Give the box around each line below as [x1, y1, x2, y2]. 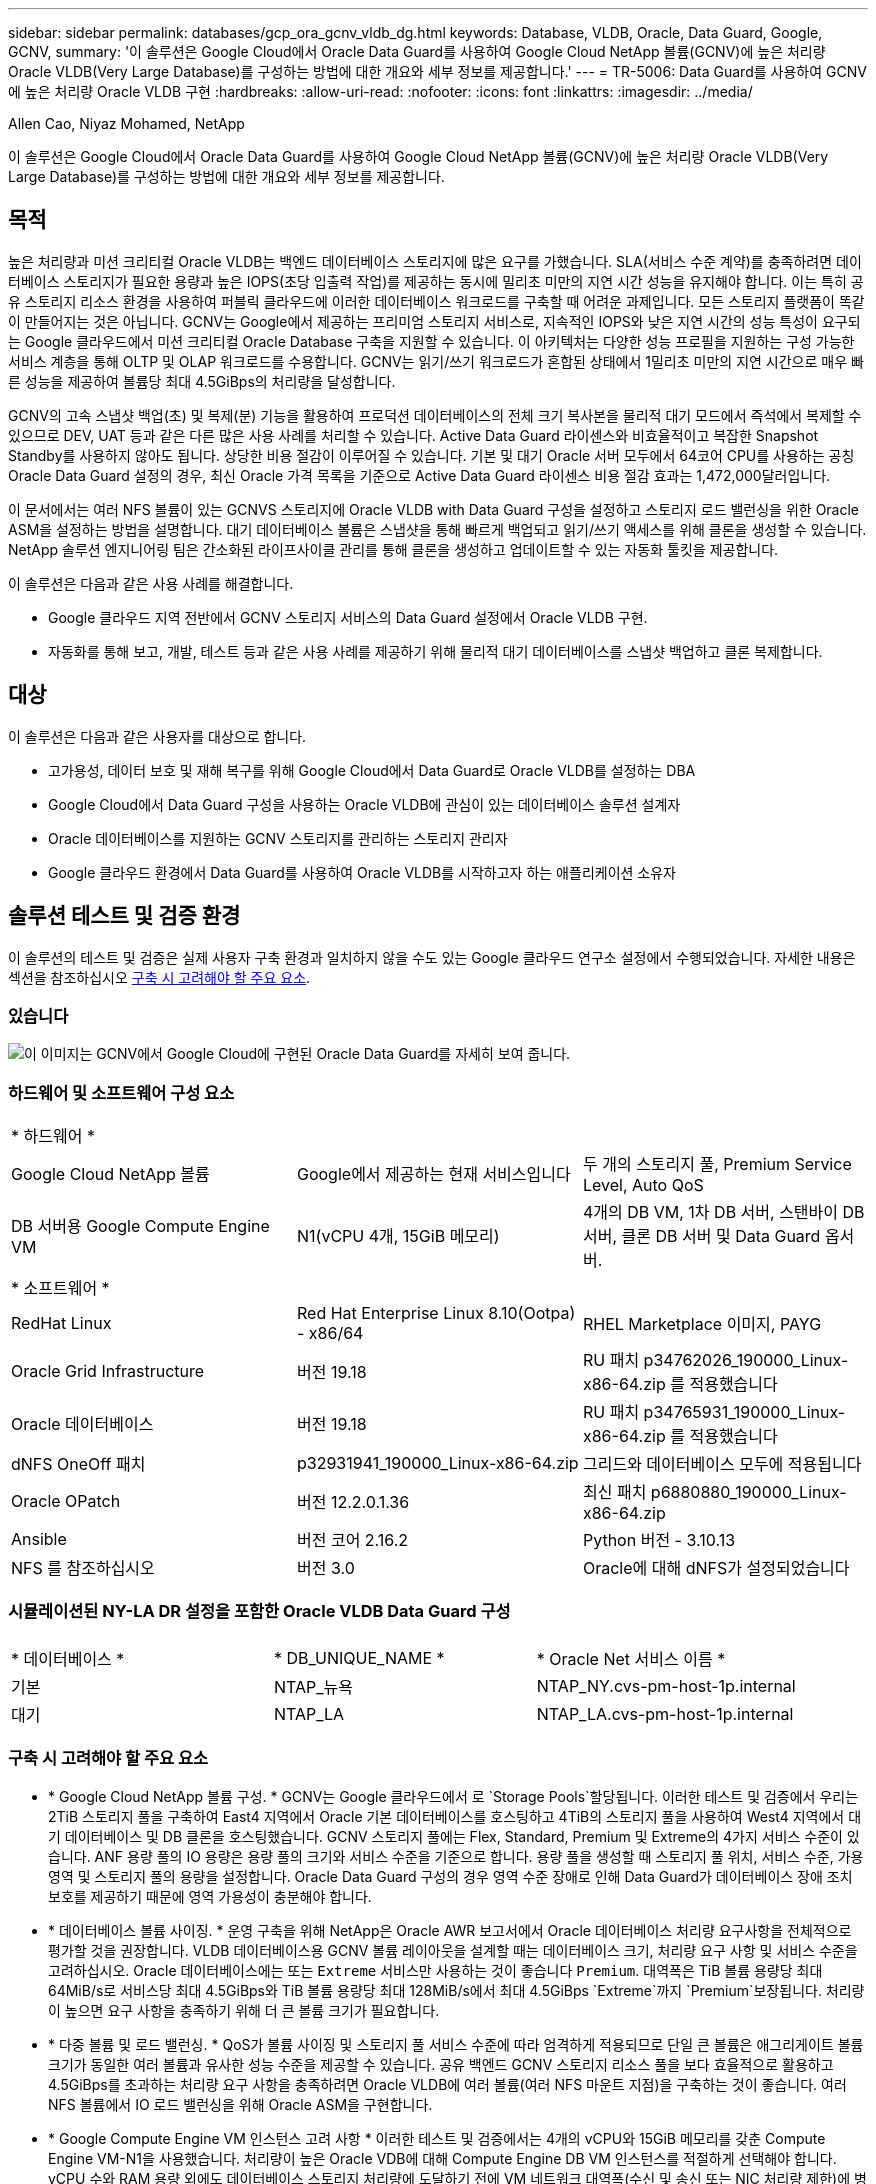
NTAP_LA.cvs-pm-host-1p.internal [536, 1703, 794, 1724]
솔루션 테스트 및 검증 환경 [8, 903, 241, 929]
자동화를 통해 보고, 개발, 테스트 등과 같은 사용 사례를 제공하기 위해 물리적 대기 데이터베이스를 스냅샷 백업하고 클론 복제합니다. [48, 642, 823, 660]
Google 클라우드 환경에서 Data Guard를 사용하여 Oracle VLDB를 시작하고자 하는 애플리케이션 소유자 [48, 863, 676, 881]
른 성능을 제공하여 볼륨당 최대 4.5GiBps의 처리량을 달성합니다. [8, 372, 396, 390]
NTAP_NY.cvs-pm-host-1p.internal [536, 1675, 796, 1696]
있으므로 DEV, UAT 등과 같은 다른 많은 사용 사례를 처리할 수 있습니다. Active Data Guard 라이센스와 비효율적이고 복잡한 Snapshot [8, 426, 819, 444]
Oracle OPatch [11, 1491, 121, 1512]
